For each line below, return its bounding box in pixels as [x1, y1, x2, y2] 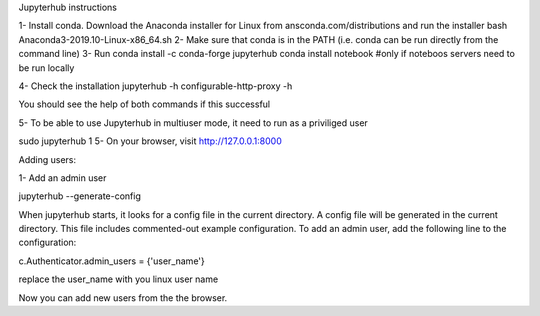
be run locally [18, 61, 75, 74]
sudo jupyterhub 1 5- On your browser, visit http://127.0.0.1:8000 [18, 135, 282, 147]
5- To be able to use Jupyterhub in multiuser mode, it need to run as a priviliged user [18, 116, 369, 129]
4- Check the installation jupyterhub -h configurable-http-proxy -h [18, 80, 293, 92]
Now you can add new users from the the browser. [18, 291, 228, 304]
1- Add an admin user [18, 171, 107, 184]
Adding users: [18, 153, 77, 165]
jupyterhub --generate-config [18, 190, 142, 202]
